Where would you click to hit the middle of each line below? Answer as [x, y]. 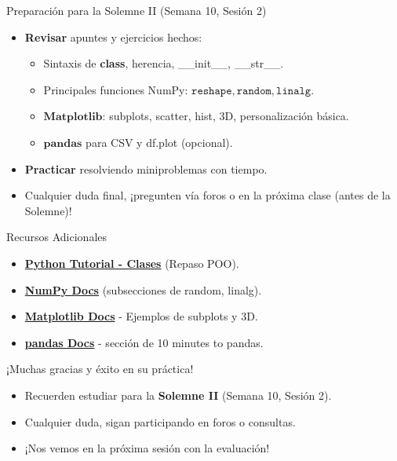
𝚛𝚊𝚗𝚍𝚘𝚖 [254, 91]
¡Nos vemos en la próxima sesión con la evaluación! [147, 448]
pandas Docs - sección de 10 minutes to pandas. [144, 342]
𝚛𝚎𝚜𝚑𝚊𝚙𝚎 [212, 91]
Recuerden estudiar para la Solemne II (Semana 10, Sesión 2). [178, 395]
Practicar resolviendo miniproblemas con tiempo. [146, 168]
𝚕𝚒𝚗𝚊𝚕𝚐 [294, 91]
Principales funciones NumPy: [116, 89]
